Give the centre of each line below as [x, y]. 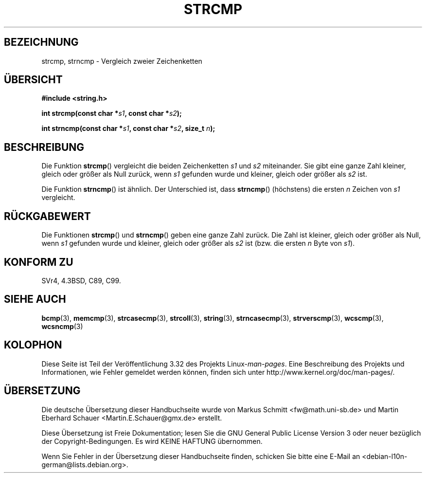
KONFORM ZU [39, 262]
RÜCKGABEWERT [47, 216]
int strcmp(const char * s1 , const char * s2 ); [112, 113]
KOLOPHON [33, 345]
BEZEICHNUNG [41, 42]
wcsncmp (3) [62, 326]
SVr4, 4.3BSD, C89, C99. [81, 280]
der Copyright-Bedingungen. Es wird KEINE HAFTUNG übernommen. [152, 441]
